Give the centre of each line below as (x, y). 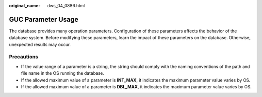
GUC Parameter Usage (44, 19)
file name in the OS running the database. (63, 73)
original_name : (25, 6)
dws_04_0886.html (66, 6)
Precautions (24, 57)
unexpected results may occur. (40, 44)
